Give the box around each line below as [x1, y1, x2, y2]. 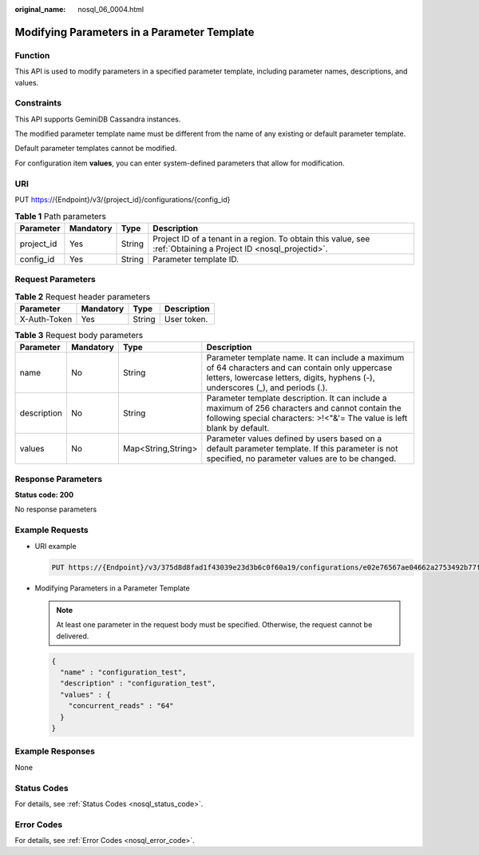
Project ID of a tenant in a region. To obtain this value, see [152, 233, 370, 244]
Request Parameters [14, 274, 96, 285]
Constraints [14, 97, 62, 109]
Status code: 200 [14, 490, 74, 499]
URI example [34, 541, 77, 551]
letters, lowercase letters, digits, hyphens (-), [206, 372, 375, 384]
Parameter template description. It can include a [206, 392, 387, 404]
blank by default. [206, 423, 270, 434]
